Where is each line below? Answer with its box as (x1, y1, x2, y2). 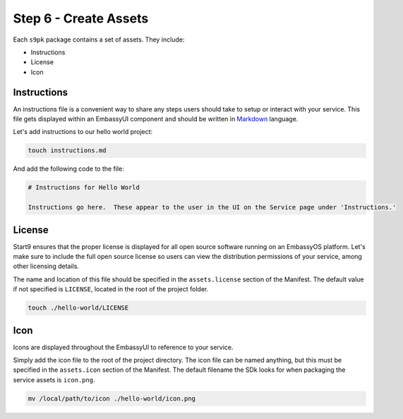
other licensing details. (13, 262, 79, 271)
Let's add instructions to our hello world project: (13, 128, 153, 136)
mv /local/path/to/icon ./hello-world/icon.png (28, 394, 196, 402)
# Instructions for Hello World (28, 183, 140, 192)
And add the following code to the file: (13, 164, 125, 173)
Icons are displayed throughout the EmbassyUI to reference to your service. (13, 343, 234, 351)
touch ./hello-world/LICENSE (28, 304, 129, 312)
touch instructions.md (28, 147, 107, 154)
